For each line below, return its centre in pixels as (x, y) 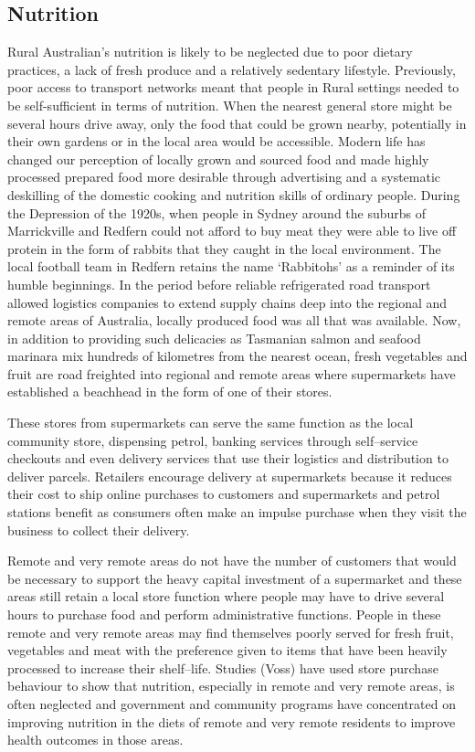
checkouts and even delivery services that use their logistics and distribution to (228, 458)
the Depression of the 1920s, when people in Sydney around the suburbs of (217, 212)
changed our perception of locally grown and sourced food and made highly (218, 159)
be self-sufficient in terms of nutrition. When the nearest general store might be (230, 105)
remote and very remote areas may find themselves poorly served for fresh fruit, (231, 632)
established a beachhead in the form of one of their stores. (170, 392)
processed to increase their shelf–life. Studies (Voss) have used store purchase (223, 667)
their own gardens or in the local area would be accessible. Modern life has (216, 141)
